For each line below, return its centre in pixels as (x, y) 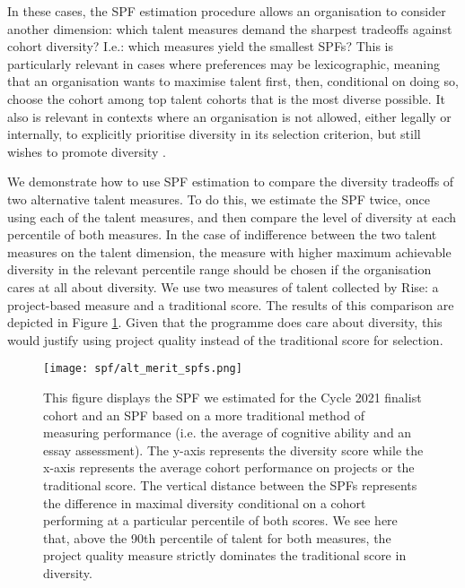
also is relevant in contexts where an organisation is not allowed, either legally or (229, 116)
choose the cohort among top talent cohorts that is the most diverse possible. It (226, 98)
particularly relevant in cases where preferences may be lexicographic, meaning (224, 63)
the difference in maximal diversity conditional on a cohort (205, 502)
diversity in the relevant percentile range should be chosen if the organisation (219, 269)
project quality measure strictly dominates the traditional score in (225, 555)
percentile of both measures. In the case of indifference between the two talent (222, 234)
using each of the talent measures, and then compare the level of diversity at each (232, 216)
